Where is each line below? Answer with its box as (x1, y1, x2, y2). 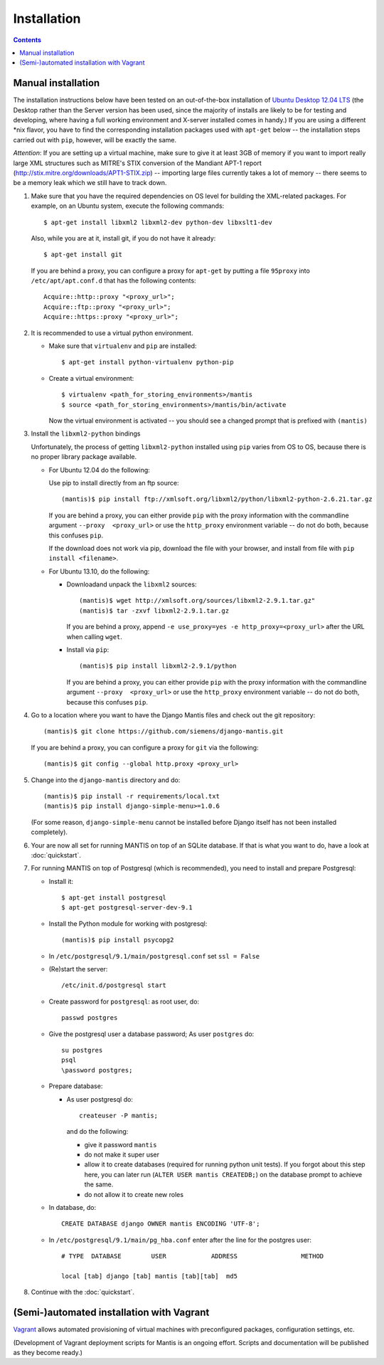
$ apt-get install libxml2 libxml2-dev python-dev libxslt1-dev (43, 218, 273, 226)
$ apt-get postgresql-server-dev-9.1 (61, 904, 193, 912)
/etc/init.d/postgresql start (61, 981, 167, 989)
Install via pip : (66, 645, 110, 654)
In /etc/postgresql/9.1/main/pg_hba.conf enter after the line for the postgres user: (48, 1235, 312, 1244)
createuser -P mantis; (79, 1111, 159, 1119)
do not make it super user (84, 1150, 160, 1159)
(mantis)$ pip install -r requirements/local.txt (43, 792, 220, 800)
